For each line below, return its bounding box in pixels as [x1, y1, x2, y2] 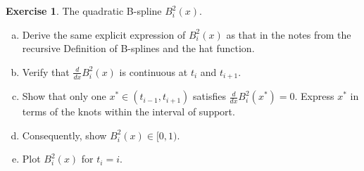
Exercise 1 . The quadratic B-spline [6, 4, 162, 18]
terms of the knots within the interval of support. [22, 104, 235, 119]
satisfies [193, 89, 226, 103]
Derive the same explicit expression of [22, 27, 186, 42]
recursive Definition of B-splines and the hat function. [22, 41, 255, 56]
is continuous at [119, 64, 188, 79]
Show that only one [22, 89, 106, 103]
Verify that [22, 64, 70, 79]
